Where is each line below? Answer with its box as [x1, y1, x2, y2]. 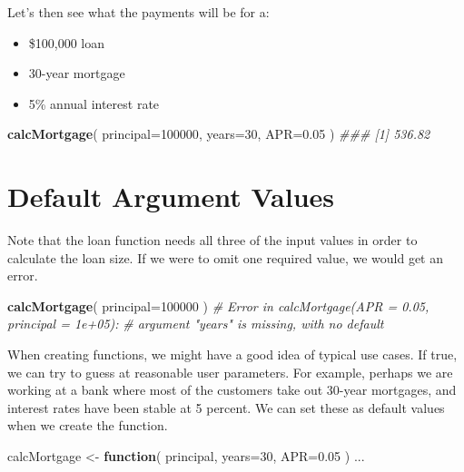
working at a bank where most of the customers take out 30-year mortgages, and [7, 380, 457, 399]
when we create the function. [7, 416, 168, 435]
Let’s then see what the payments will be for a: [7, 3, 270, 21]
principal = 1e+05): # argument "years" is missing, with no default [7, 314, 384, 333]
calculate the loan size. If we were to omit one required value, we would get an [7, 248, 444, 267]
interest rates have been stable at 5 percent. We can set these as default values [7, 398, 445, 417]
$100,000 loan [28, 33, 105, 52]
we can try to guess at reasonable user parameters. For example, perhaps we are [7, 362, 453, 381]
